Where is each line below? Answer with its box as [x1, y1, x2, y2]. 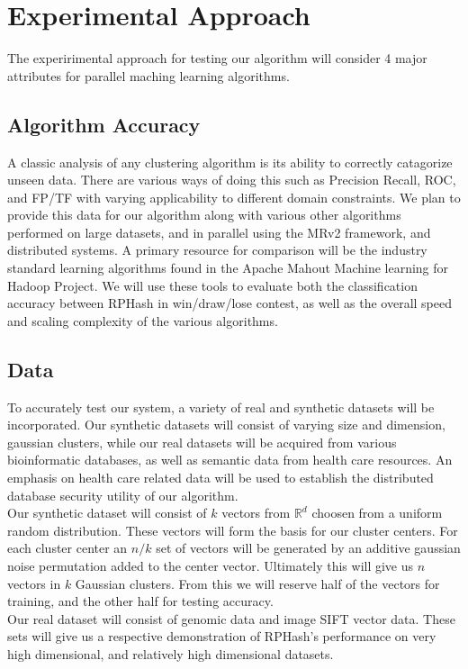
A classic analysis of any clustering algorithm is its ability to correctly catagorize [7, 152, 453, 171]
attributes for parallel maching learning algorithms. [7, 66, 290, 85]
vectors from [221, 503, 291, 522]
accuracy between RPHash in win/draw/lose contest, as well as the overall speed [7, 294, 453, 312]
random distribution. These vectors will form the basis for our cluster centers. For [7, 520, 458, 539]
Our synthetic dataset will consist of [7, 503, 207, 522]
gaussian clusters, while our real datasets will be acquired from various [7, 432, 397, 451]
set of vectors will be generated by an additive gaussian [156, 538, 461, 557]
